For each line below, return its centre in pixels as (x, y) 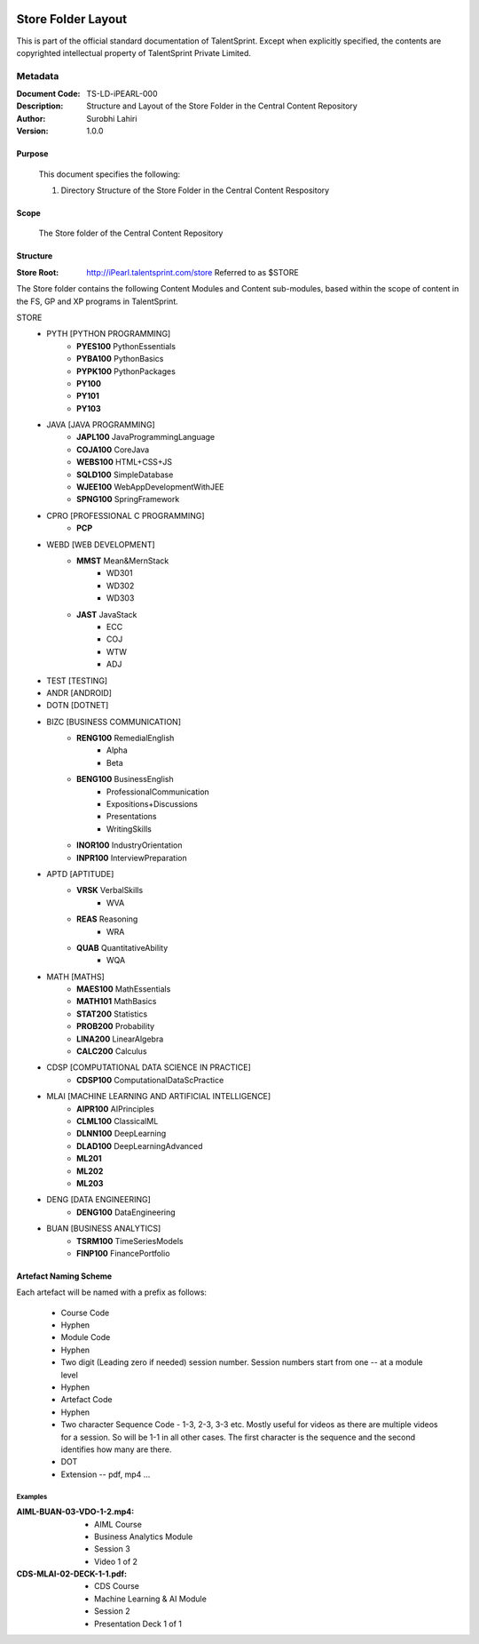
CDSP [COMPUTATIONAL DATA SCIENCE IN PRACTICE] (149, 1067)
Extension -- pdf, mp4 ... (106, 1474)
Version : (32, 131)
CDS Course (117, 1586)
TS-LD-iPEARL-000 (122, 94)
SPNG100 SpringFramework (128, 499)
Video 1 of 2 (116, 1561)
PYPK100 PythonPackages (126, 371)
